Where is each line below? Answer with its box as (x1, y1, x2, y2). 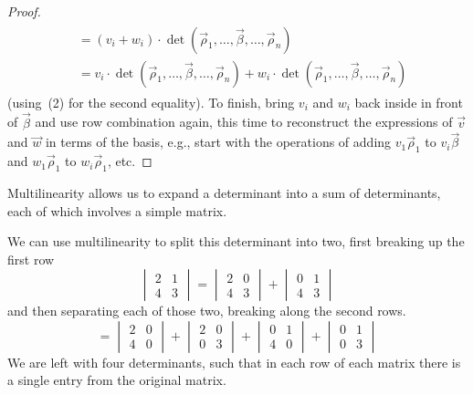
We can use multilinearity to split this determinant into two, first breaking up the (7, 232, 465, 251)
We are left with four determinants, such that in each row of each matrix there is (7, 352, 461, 371)
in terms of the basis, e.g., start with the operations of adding (45, 132, 392, 151)
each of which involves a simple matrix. (7, 201, 227, 220)
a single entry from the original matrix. (7, 370, 226, 390)
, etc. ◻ (107, 151, 152, 171)
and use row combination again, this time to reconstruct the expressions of (35, 112, 453, 131)
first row (7, 249, 55, 268)
